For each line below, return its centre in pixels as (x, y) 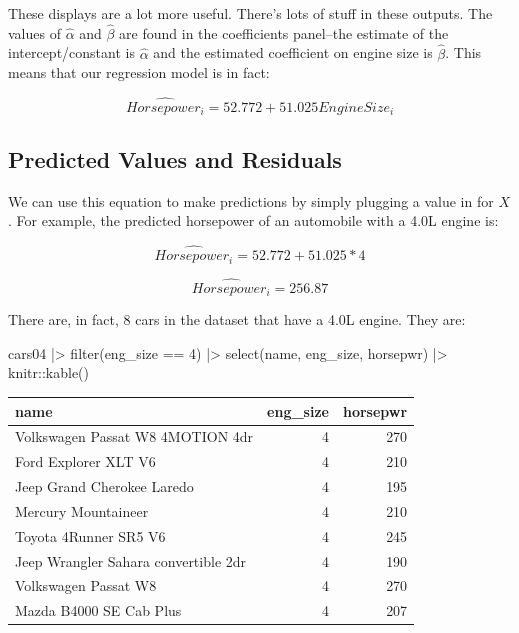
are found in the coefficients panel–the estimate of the (284, 32)
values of (34, 32)
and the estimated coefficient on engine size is (293, 52)
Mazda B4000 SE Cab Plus (98, 610)
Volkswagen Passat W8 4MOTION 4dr (134, 436)
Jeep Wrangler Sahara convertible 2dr (131, 560)
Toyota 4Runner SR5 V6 (90, 535)
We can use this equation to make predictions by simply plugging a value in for (251, 200)
